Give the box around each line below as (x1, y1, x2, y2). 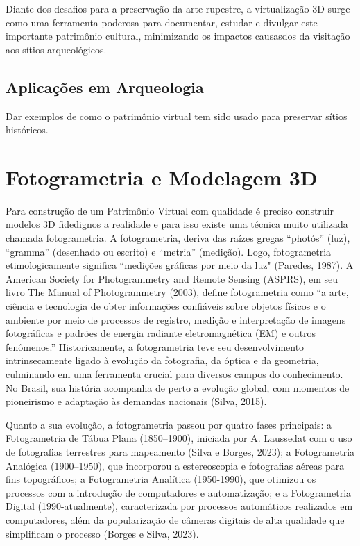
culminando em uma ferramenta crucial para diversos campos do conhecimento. (6, 367, 343, 381)
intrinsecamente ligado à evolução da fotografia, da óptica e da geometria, (6, 353, 319, 367)
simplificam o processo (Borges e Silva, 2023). (6, 526, 199, 540)
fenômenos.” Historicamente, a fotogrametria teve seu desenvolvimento (6, 339, 305, 354)
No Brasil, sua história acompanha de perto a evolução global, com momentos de (6, 380, 350, 395)
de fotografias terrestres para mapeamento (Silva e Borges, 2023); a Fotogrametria (6, 444, 355, 458)
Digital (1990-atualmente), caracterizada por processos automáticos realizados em (6, 499, 353, 513)
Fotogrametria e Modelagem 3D (6, 163, 318, 191)
